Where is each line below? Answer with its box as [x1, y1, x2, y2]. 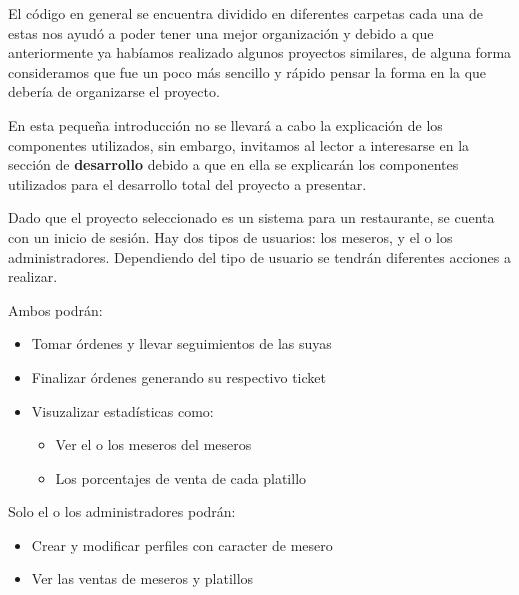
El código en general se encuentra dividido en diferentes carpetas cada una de [8, 3, 484, 23]
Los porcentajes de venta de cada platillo [55, 467, 307, 488]
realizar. [8, 266, 58, 287]
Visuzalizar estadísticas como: [31, 400, 214, 421]
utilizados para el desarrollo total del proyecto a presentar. [8, 173, 367, 194]
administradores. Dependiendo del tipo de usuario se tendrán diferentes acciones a [8, 246, 511, 267]
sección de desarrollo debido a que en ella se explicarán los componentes [8, 154, 459, 175]
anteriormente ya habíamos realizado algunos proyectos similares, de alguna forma [8, 42, 512, 63]
